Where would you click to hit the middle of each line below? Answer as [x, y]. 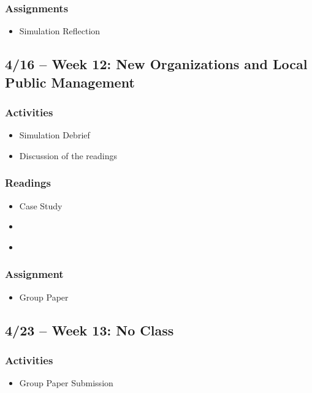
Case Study [41, 205]
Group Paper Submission [66, 383]
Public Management [70, 82]
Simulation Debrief [55, 135]
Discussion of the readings [68, 155]
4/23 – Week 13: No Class [89, 330]
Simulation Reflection [60, 31]
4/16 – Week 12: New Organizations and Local [156, 64]
